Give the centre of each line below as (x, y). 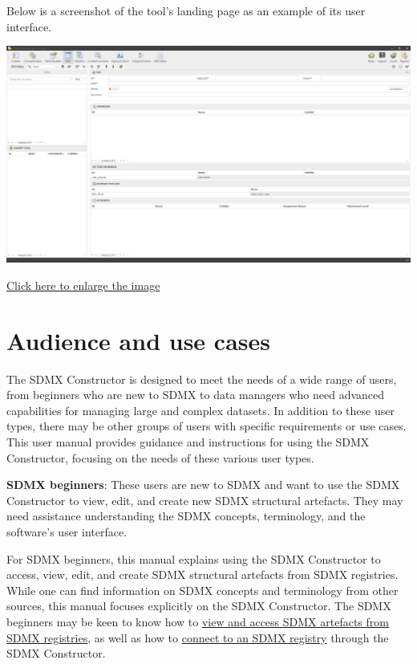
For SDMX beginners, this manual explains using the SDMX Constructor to (194, 558)
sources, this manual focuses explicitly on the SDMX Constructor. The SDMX (199, 606)
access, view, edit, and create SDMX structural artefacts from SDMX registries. (202, 574)
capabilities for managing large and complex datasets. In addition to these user (200, 410)
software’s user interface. (67, 532)
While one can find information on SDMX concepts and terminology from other (202, 590)
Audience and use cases (138, 340)
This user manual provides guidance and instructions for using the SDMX (188, 442)
